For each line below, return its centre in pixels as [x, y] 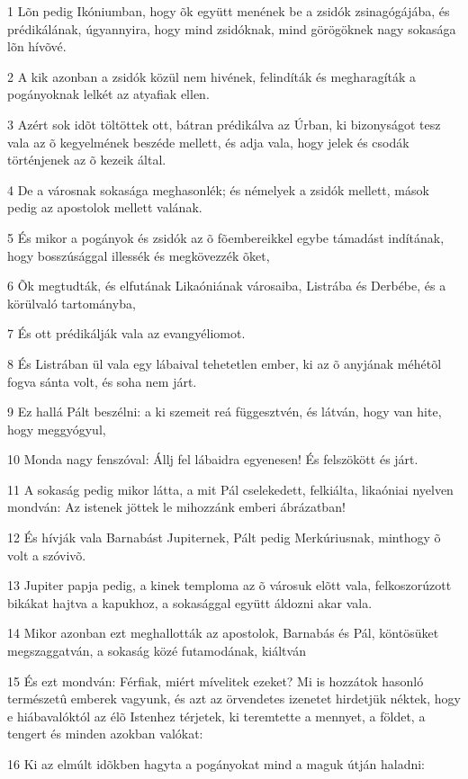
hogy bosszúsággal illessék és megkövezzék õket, [139, 255]
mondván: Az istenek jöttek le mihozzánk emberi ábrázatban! [176, 507]
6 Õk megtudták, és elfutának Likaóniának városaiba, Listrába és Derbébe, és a [227, 286]
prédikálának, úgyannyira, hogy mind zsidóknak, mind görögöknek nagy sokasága [232, 28]
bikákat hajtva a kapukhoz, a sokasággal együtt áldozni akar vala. [190, 602]
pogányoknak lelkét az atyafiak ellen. [108, 94]
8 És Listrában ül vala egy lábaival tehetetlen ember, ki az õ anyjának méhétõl [225, 363]
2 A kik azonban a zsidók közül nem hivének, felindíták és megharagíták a [212, 76]
